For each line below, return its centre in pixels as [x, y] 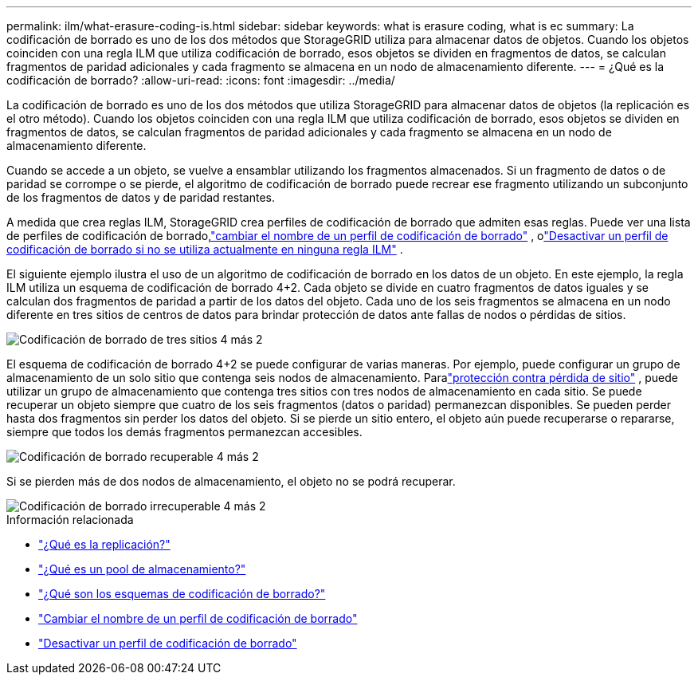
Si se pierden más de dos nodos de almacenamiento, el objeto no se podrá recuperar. [231, 481]
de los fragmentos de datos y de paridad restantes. [141, 197]
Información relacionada [70, 520]
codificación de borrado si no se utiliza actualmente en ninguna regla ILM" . [205, 249]
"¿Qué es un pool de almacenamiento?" [142, 569]
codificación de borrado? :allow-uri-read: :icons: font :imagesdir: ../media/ [201, 80]
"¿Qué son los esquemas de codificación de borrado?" [182, 594]
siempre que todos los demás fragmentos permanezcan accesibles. [184, 432]
